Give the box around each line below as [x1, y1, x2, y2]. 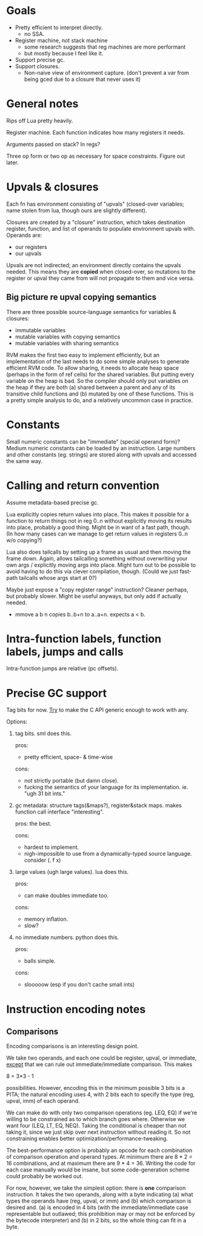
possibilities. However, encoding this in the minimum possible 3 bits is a [6, 1084, 185, 1092]
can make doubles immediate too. [24, 892, 109, 899]
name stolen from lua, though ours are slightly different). [6, 206, 147, 214]
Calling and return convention [6, 478, 159, 492]
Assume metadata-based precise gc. [6, 498, 99, 506]
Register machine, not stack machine [15, 37, 108, 44]
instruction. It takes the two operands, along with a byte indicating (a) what [6, 1191, 193, 1198]
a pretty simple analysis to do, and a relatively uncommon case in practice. [6, 396, 193, 403]
